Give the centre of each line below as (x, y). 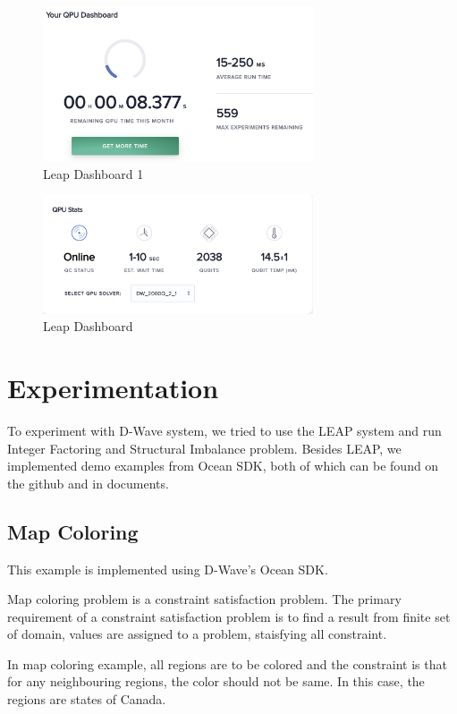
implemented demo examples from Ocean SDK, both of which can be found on (223, 466)
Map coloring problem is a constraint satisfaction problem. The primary (204, 599)
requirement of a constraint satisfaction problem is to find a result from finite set (229, 616)
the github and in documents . (88, 483)
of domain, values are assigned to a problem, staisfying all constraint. (197, 634)
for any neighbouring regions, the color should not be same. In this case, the (216, 681)
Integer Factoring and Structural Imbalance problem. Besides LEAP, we (204, 448)
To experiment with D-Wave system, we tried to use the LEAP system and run (224, 430)
